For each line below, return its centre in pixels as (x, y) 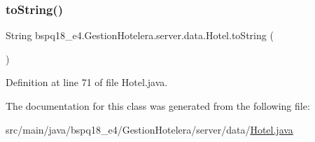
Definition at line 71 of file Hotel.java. (87, 82)
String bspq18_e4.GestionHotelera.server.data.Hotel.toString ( (140, 35)
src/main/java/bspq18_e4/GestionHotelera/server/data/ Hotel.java (149, 129)
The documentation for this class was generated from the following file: (158, 106)
